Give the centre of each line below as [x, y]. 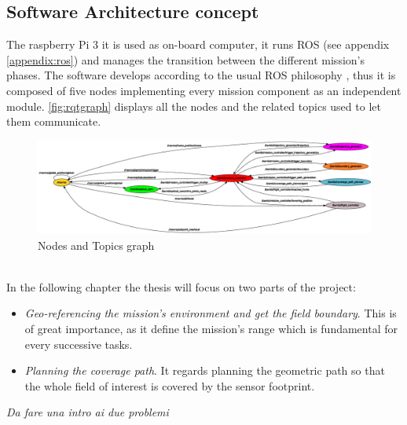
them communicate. [54, 121]
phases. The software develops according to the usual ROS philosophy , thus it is [201, 75]
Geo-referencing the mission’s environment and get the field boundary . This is [211, 313]
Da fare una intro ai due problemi [88, 412]
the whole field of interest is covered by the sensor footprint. [170, 385]
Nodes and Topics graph [96, 245]
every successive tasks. [79, 344]
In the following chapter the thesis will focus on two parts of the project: [181, 286]
